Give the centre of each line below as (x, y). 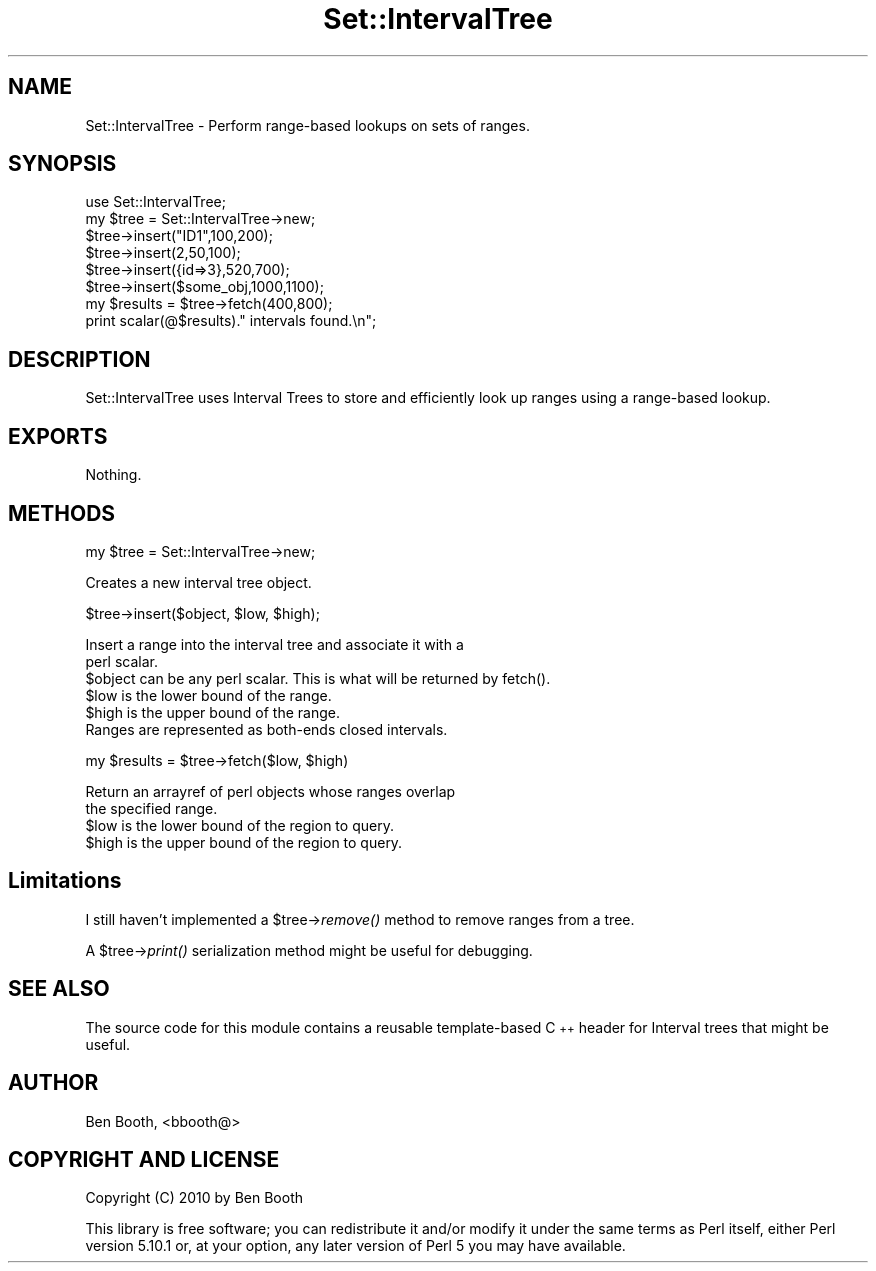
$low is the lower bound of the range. (208, 695)
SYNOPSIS (62, 164)
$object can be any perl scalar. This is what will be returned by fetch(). (318, 678)
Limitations (65, 881)
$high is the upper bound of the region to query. (244, 842)
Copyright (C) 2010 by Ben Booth (194, 1198)
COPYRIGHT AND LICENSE (144, 1159)
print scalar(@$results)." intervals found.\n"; (231, 321)
